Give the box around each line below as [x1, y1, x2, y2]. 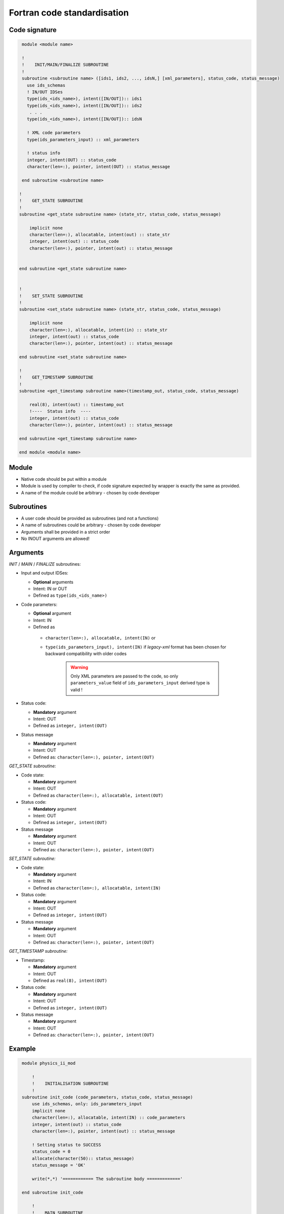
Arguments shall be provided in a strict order [21, 529, 110, 535]
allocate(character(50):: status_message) [32, 1156, 134, 1161]
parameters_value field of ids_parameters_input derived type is [70, 680, 210, 686]
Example [9, 1045, 36, 1053]
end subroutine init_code [22, 1190, 83, 1195]
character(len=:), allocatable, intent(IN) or [45, 635, 156, 641]
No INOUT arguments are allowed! [21, 536, 90, 541]
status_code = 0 [32, 1149, 71, 1154]
